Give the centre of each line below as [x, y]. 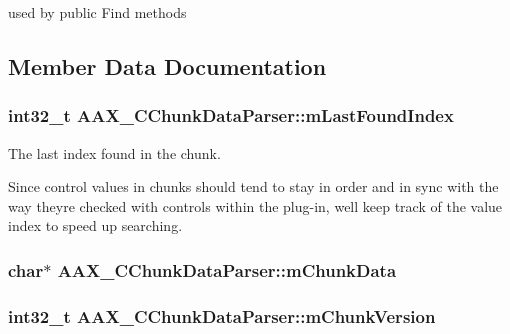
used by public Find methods [97, 12]
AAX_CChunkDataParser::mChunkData [227, 269]
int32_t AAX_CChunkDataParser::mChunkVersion [222, 315]
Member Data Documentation [167, 65]
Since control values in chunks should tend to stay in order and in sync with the [253, 186]
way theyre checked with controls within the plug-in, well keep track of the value [255, 205]
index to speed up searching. [95, 225]
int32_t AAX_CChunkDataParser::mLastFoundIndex [231, 115]
